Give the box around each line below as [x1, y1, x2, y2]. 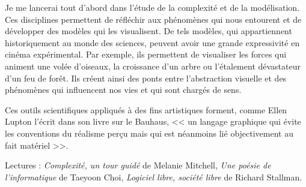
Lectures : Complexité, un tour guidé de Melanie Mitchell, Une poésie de [5, 159, 271, 171]
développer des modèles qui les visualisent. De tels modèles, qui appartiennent [5, 25, 292, 37]
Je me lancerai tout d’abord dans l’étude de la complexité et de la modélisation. [5, 1, 300, 13]
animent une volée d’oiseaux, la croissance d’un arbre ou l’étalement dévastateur [5, 59, 301, 72]
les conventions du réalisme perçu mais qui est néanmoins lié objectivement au [5, 126, 293, 139]
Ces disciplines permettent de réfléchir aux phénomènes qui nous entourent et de [5, 13, 302, 25]
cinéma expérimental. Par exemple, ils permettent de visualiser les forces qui [5, 48, 287, 61]
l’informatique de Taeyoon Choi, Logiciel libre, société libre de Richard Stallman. [5, 170, 302, 183]
